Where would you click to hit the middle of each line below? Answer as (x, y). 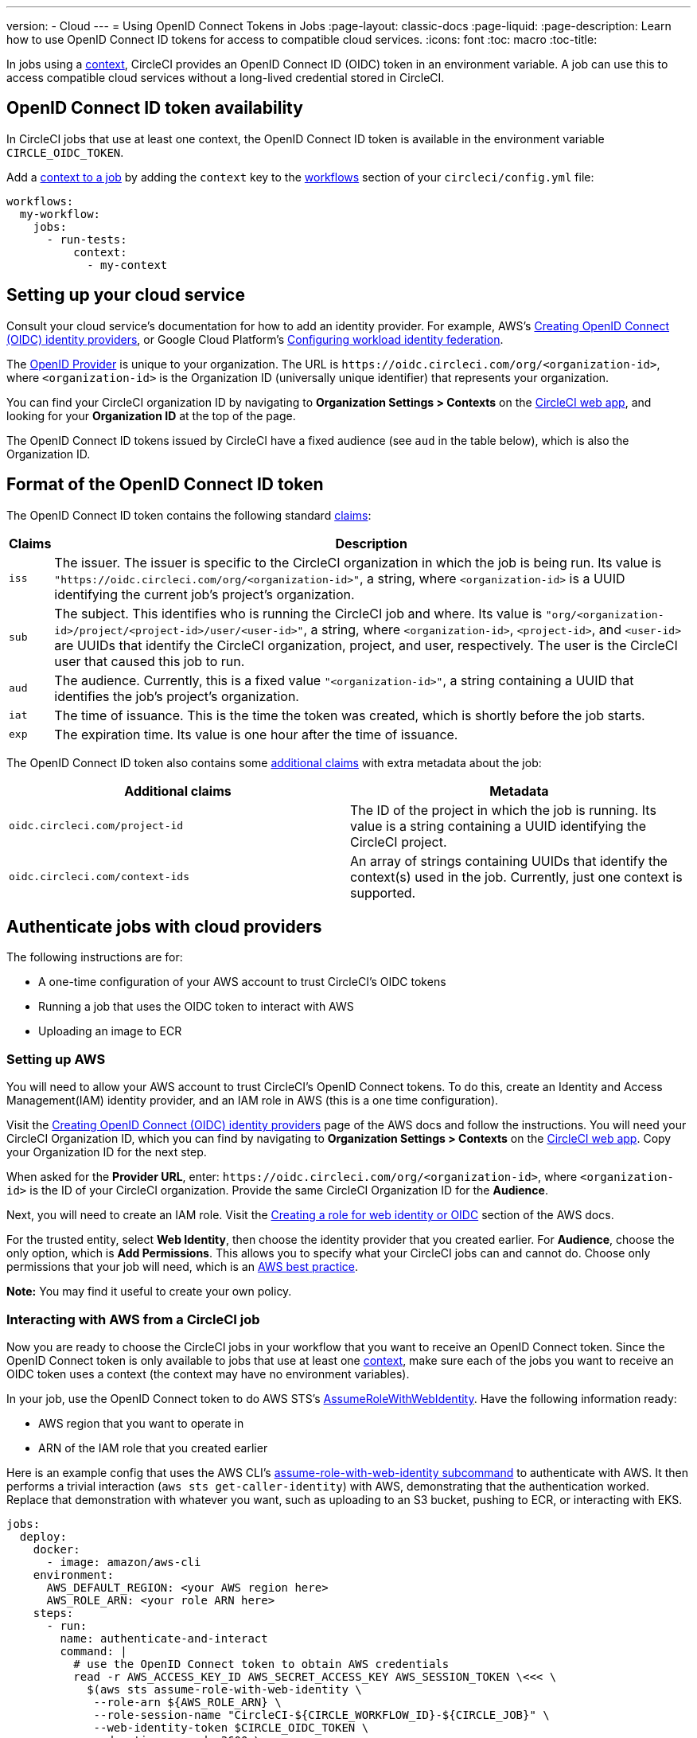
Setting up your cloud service (126, 295)
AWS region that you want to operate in (141, 1423)
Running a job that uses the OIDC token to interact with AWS (196, 1007)
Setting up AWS (56, 1059)
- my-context (127, 265)
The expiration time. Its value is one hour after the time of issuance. (256, 734)
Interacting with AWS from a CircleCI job (133, 1319)
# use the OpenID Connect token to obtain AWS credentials (261, 1664)
